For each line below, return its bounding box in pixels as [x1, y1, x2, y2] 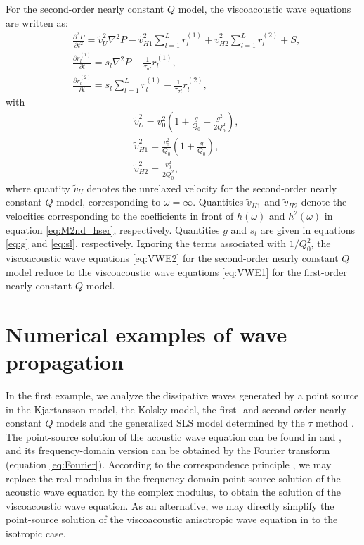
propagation [6, 347, 124, 376]
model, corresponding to [56, 194, 161, 209]
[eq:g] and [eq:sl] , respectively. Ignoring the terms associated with [6, 236, 287, 251]
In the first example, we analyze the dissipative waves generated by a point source [6, 388, 359, 403]
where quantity [6, 180, 70, 195]
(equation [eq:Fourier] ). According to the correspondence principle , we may [6, 457, 332, 472]
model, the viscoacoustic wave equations [178, 1, 351, 15]
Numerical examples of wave [6, 319, 287, 348]
